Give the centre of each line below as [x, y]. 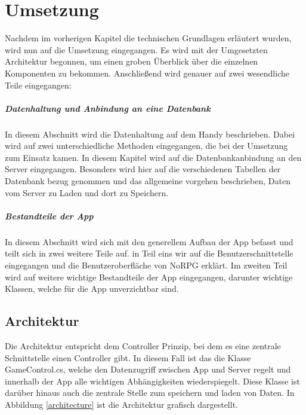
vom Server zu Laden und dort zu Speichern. [87, 192]
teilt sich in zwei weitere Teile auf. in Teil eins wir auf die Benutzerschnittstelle [149, 253]
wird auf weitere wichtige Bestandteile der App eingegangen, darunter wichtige [149, 277]
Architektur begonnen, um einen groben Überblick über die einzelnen [132, 61]
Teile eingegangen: [38, 85]
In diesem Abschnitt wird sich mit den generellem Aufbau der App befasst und [149, 241]
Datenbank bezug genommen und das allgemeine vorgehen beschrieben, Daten [148, 181]
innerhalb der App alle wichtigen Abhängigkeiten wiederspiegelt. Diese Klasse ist [152, 381]
